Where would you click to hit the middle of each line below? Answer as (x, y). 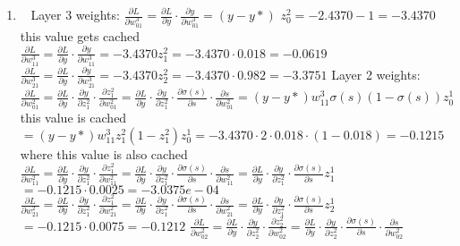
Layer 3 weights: (75, 14)
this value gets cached (80, 35)
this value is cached (73, 118)
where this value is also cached (104, 153)
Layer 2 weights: (376, 74)
